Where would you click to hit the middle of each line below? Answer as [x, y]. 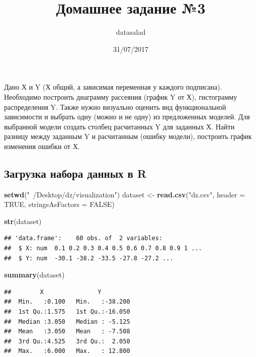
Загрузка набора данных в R [75, 173]
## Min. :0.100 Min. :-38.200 [67, 302]
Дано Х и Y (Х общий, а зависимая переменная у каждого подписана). [113, 87]
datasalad [131, 32]
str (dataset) [23, 221]
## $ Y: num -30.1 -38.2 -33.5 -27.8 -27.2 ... [89, 258]
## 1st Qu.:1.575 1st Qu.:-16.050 [67, 312]
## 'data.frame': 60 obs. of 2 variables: [83, 238]
